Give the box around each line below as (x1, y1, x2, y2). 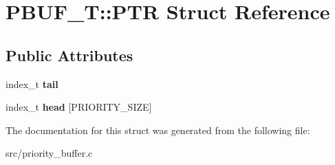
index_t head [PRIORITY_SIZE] (6, 100, 152, 114)
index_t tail (6, 76, 58, 91)
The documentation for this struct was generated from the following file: (6, 122, 310, 137)
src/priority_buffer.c (6, 146, 93, 160)
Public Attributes (6, 44, 133, 65)
